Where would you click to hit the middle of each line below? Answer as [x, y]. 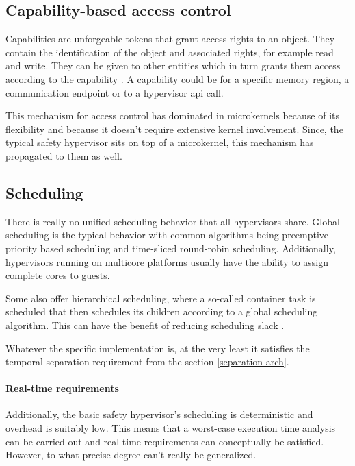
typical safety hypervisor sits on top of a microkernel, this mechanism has [160, 142]
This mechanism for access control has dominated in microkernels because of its [172, 115]
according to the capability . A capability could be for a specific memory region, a [177, 78]
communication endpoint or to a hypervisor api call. [115, 92]
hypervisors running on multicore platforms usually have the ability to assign [167, 261]
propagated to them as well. [64, 155]
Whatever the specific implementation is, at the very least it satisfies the [158, 348]
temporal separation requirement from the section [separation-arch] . [147, 361]
